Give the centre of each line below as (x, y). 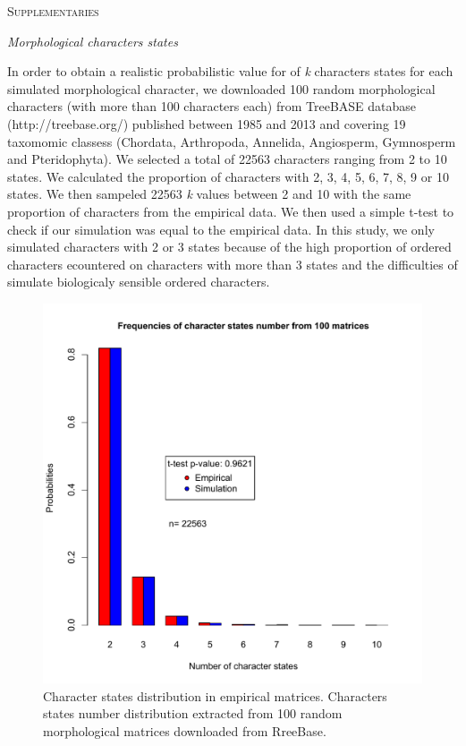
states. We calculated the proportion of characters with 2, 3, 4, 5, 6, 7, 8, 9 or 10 (228, 176)
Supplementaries (53, 11)
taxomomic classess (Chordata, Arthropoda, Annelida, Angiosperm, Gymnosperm (232, 141)
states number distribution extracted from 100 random (193, 713)
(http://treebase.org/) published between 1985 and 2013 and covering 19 (207, 123)
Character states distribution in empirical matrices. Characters (215, 695)
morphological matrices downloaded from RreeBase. (185, 730)
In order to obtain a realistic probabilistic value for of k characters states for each (230, 71)
